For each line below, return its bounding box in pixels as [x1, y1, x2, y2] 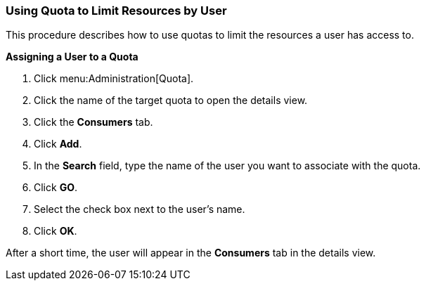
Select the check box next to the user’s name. [34, 203, 245, 216]
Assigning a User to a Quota [6, 51, 138, 63]
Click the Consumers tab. [34, 116, 153, 129]
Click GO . [34, 181, 77, 194]
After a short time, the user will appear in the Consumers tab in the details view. [6, 247, 376, 259]
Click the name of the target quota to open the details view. [34, 94, 308, 107]
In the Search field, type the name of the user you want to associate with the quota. [34, 160, 421, 172]
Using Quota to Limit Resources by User [6, 4, 227, 18]
